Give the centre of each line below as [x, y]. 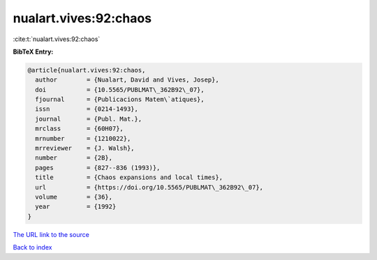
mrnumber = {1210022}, [83, 138]
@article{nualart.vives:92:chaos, [87, 70]
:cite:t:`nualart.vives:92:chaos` [57, 39]
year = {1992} [76, 207]
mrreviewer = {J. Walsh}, [85, 148]
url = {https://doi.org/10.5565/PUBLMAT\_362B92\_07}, [149, 187]
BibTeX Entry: [33, 52]
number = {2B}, [74, 158]
